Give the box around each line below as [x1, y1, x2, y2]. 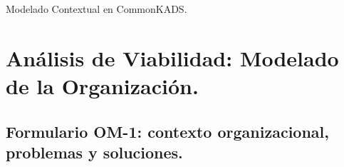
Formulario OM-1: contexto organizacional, [6, 120, 329, 142]
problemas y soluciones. [6, 141, 183, 163]
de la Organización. [6, 71, 199, 100]
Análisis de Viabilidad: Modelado [6, 43, 339, 72]
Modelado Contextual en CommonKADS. [6, 1, 187, 16]
